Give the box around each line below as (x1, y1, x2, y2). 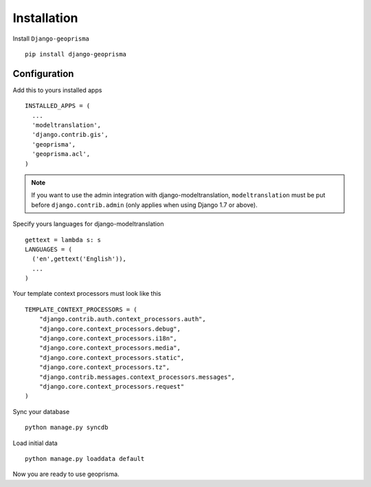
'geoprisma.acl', (32, 150, 91, 158)
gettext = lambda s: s (25, 236, 102, 243)
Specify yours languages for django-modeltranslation (12, 220, 164, 228)
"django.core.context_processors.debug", (38, 325, 181, 333)
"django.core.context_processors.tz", (38, 363, 170, 371)
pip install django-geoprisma (25, 50, 127, 58)
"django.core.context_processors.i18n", (38, 334, 178, 343)
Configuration (12, 67, 74, 79)
